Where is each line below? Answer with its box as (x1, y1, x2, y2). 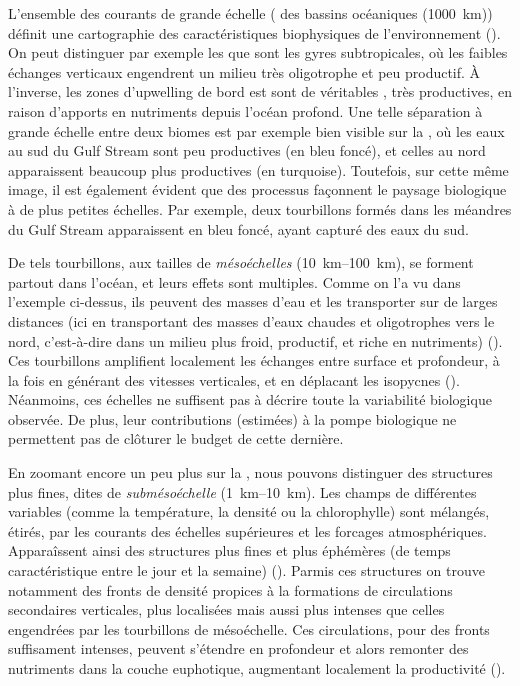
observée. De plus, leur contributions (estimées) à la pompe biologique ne (8, 408, 457, 429)
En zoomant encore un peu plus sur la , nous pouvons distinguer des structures (8, 462, 493, 483)
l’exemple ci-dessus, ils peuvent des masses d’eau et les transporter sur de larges (8, 291, 498, 312)
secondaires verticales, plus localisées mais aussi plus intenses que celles (8, 599, 445, 620)
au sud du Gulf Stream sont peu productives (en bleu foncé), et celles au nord (8, 140, 486, 161)
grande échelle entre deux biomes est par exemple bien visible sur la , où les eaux (8, 120, 505, 141)
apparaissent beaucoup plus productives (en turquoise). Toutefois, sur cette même (8, 159, 509, 180)
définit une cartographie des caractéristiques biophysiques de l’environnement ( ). (8, 22, 501, 43)
